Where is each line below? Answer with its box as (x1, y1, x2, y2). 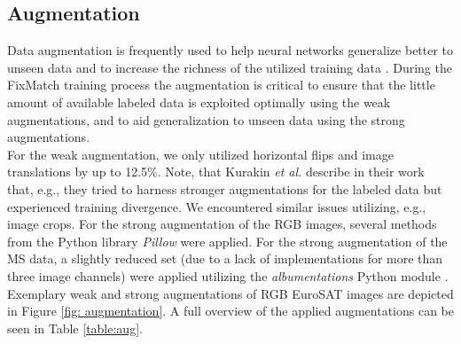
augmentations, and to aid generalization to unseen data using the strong (7, 110, 405, 129)
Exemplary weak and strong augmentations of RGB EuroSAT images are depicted (7, 284, 454, 302)
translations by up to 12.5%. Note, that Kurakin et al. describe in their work (7, 162, 425, 181)
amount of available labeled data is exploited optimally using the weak (7, 92, 391, 111)
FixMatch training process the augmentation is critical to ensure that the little (7, 75, 435, 94)
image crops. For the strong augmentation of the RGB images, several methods (7, 215, 437, 233)
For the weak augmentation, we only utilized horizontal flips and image (7, 145, 394, 163)
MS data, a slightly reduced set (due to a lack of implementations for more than (7, 249, 443, 268)
